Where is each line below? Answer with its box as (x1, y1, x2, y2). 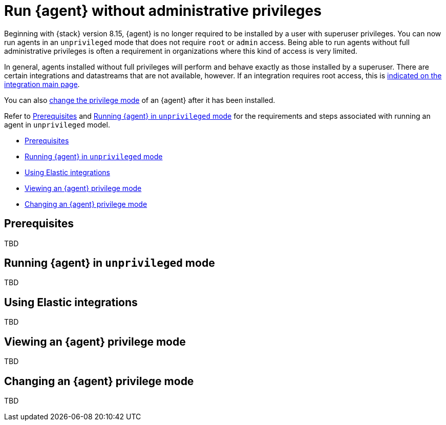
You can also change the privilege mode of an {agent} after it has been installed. (4, 95, 275, 104)
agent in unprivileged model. (4, 120, 110, 129)
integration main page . (4, 79, 80, 89)
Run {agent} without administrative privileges (4, 2, 322, 19)
